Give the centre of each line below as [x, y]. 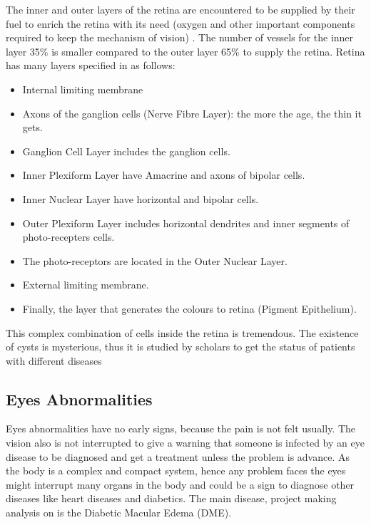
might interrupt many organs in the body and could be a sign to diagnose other [180, 484]
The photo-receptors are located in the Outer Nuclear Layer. [155, 260]
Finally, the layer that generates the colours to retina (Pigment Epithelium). [189, 308]
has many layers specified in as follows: [91, 65]
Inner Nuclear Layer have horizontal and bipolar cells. [141, 198]
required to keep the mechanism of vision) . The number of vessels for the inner [180, 37]
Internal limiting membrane [83, 89]
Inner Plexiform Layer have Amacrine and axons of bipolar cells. [164, 175]
